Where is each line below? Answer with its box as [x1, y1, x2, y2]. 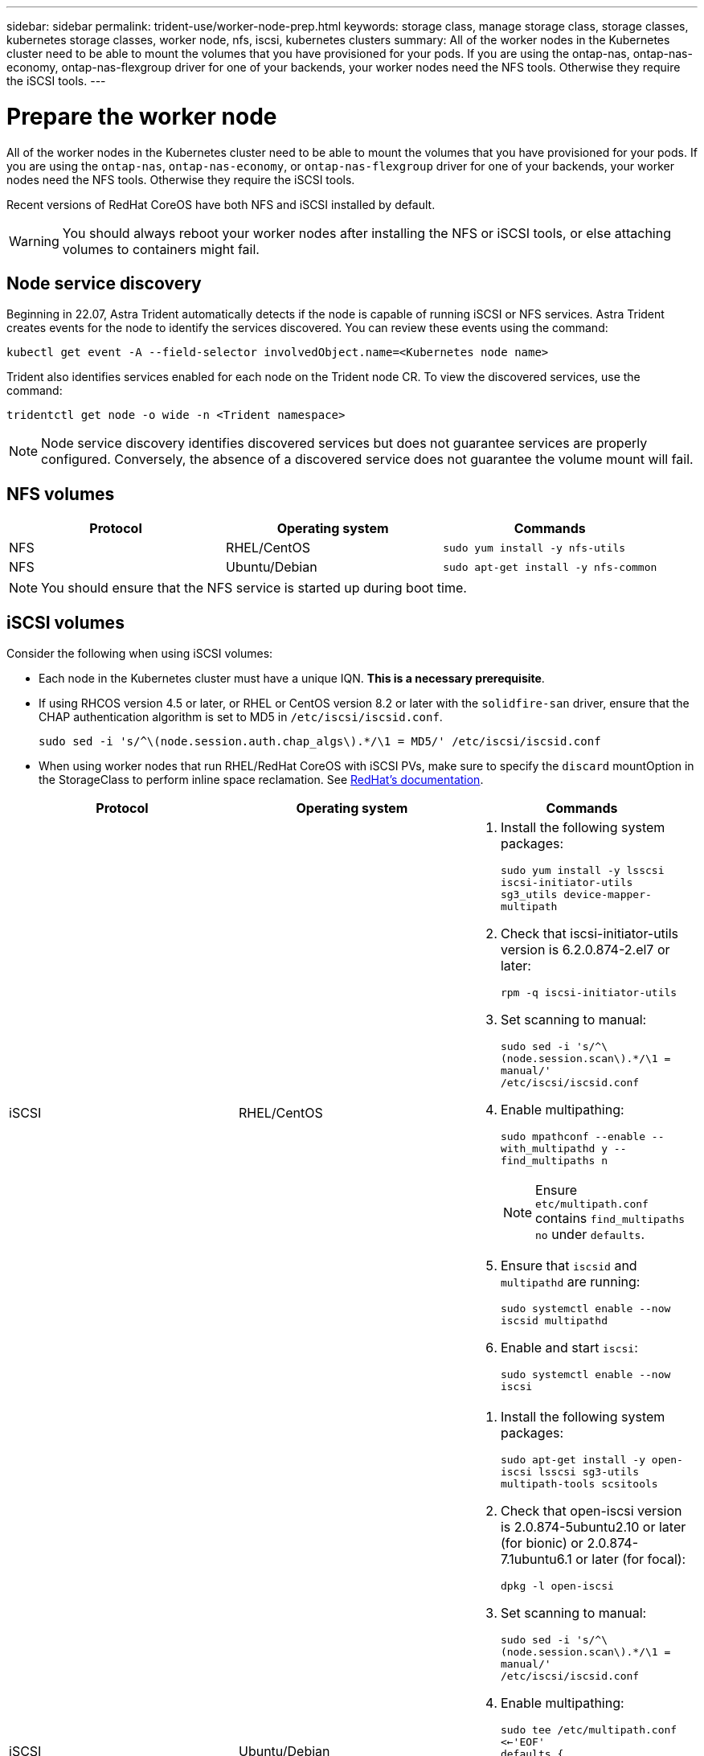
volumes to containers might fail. [62, 240, 260, 257]
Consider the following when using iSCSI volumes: [6, 646, 273, 661]
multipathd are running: [500, 1274, 641, 1290]
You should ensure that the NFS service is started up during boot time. [41, 580, 467, 597]
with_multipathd [500, 1143, 596, 1155]
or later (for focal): [575, 1551, 686, 1568]
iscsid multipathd [500, 1315, 608, 1327]
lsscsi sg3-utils [538, 1466, 640, 1479]
